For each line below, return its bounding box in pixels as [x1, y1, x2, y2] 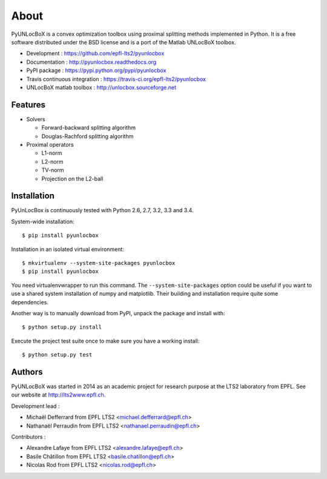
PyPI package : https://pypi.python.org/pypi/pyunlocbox [26, 67, 167, 74]
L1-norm [41, 149, 62, 157]
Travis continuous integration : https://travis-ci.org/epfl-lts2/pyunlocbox [26, 75, 206, 82]
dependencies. [11, 298, 48, 306]
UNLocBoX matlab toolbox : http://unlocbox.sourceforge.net [26, 84, 177, 91]
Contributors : [11, 433, 46, 440]
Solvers [26, 115, 45, 122]
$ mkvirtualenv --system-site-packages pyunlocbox [22, 260, 176, 266]
